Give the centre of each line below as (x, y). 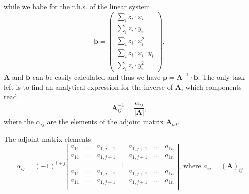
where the (19, 122)
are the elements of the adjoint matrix (105, 122)
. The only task (222, 77)
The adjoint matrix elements (48, 139)
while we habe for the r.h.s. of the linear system (77, 6)
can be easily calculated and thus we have (97, 77)
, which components (211, 87)
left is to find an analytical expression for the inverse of (88, 87)
